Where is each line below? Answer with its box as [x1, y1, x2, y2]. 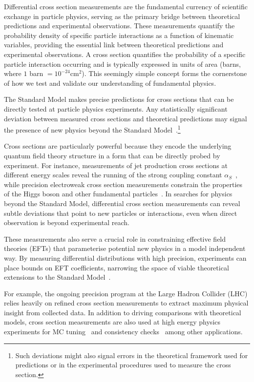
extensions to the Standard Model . [4, 272, 111, 282]
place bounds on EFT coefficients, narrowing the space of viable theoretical [4, 262, 229, 272]
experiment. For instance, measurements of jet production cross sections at [4, 160, 228, 170]
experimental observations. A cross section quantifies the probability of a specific [4, 49, 246, 59]
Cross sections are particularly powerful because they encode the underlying [4, 141, 232, 151]
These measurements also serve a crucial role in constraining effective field [4, 233, 226, 244]
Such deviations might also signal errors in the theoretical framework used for [15, 350, 248, 360]
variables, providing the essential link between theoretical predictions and [4, 39, 224, 50]
